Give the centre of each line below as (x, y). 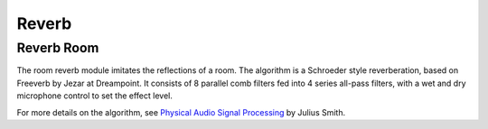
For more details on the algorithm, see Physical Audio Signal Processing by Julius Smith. (181, 112)
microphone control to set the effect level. (95, 96)
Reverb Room (58, 48)
